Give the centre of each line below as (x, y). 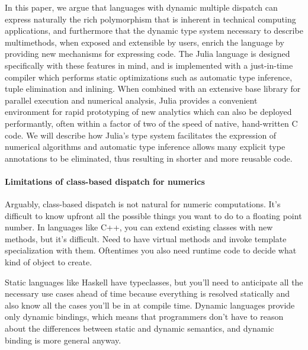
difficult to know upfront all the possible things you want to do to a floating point (153, 215)
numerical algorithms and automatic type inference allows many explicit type (145, 147)
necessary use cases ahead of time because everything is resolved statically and (147, 293)
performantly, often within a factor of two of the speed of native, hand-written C (151, 123)
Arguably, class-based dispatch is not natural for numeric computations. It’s (143, 204)
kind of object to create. (49, 262)
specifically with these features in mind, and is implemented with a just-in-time (149, 65)
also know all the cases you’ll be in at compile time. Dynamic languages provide (150, 305)
